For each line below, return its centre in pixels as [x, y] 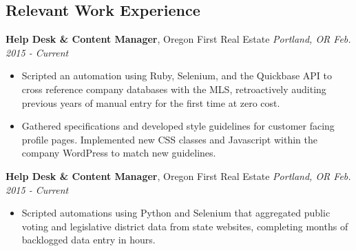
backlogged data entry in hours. [88, 240]
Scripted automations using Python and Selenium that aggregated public [176, 213]
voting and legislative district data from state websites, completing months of [185, 226]
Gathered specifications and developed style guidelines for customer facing [178, 126]
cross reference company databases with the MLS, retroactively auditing [174, 89]
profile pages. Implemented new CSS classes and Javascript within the [169, 139]
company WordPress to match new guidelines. [119, 153]
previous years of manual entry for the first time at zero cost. [151, 102]
